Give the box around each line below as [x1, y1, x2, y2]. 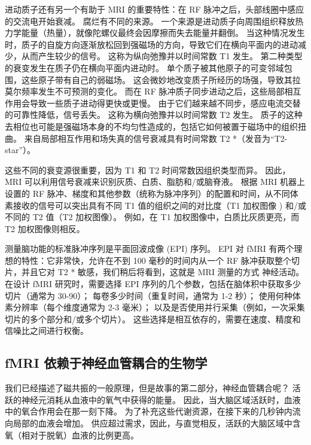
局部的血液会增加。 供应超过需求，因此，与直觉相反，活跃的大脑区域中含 [13, 417, 301, 429]
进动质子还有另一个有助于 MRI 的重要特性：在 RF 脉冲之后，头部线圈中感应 [5, 3, 304, 15]
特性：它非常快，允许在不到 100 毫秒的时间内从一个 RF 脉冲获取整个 [21, 254, 292, 266]
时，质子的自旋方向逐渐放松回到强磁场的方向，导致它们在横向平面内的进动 [5, 38, 298, 50]
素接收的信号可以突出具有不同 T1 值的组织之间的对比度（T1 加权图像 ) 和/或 [5, 199, 306, 211]
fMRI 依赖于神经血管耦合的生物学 [5, 353, 208, 372]
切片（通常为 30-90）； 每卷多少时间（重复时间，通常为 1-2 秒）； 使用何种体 [5, 289, 301, 301]
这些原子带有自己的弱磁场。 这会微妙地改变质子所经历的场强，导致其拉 [21, 73, 301, 86]
